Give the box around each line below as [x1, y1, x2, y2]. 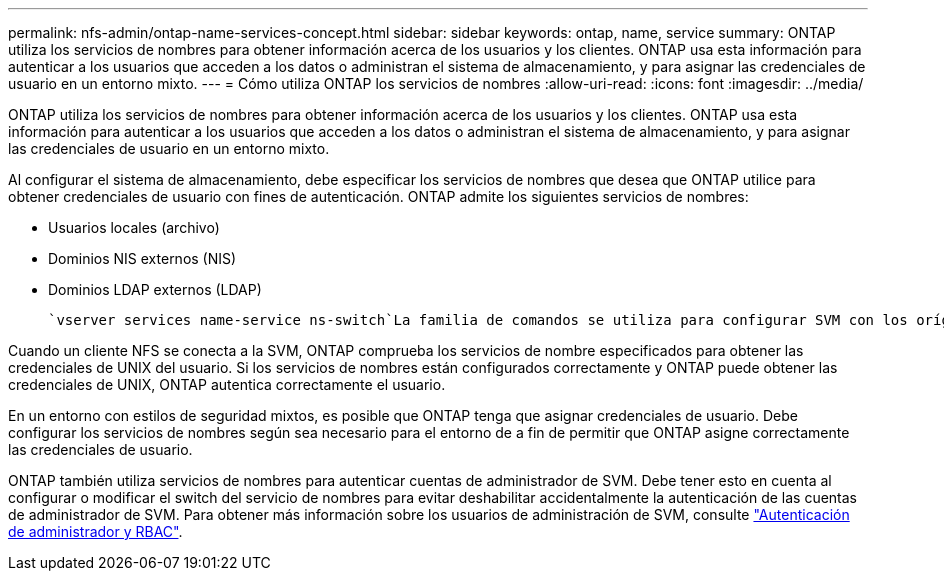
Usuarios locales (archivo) [48, 219, 220, 236]
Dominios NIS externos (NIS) [48, 250, 237, 267]
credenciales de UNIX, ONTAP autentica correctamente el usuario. [8, 376, 446, 393]
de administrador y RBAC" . [8, 523, 183, 540]
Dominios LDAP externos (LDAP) [48, 281, 262, 298]
